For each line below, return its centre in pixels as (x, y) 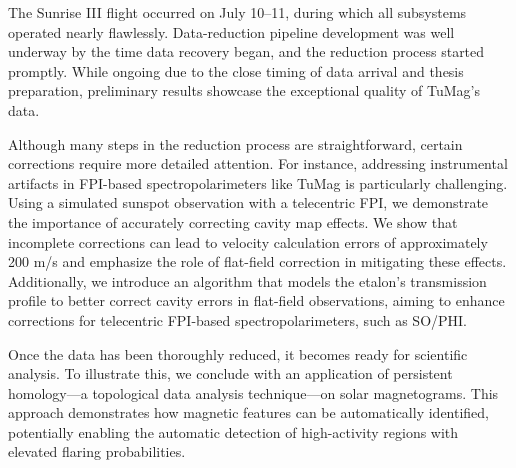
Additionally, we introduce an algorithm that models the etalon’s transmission (247, 280)
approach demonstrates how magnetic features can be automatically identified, (249, 412)
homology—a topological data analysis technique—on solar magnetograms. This (253, 392)
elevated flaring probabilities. (97, 451)
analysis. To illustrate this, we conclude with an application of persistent (230, 373)
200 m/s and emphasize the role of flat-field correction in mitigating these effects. (257, 261)
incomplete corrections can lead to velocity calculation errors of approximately (248, 241)
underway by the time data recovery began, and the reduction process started (246, 51)
